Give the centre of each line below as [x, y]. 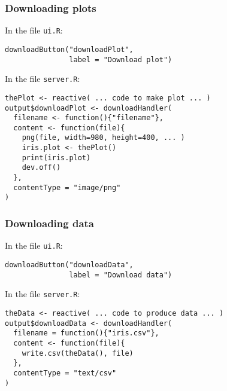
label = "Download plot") [121, 59]
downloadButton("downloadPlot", [69, 49]
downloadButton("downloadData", [69, 265]
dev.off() [41, 168]
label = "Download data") [121, 275]
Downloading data [49, 223]
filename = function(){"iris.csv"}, [86, 333]
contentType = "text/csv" [65, 373]
